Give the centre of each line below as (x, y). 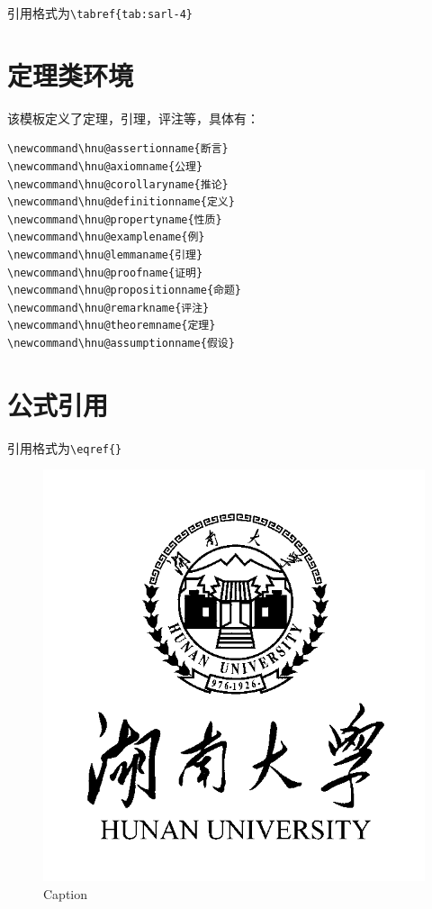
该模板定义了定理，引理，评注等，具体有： (133, 118)
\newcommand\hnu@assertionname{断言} (118, 149)
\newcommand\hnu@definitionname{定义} (121, 202)
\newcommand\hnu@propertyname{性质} (115, 219)
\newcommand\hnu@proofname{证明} (105, 273)
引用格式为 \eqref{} (65, 447)
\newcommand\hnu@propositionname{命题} (125, 291)
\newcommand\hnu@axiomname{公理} (105, 166)
